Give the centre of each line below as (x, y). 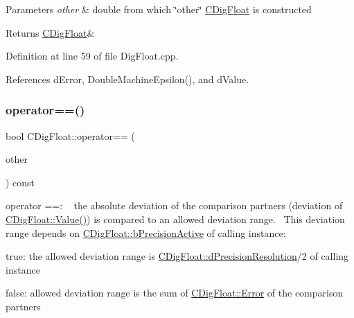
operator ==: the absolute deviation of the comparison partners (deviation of (174, 205)
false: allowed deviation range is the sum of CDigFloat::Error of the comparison (175, 293)
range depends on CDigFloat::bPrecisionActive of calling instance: (146, 232)
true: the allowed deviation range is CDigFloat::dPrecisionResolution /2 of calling (177, 256)
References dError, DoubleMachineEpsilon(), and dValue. (127, 79)
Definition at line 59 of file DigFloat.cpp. (92, 56)
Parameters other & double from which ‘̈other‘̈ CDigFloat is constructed (159, 9)
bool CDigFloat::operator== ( (70, 135)
